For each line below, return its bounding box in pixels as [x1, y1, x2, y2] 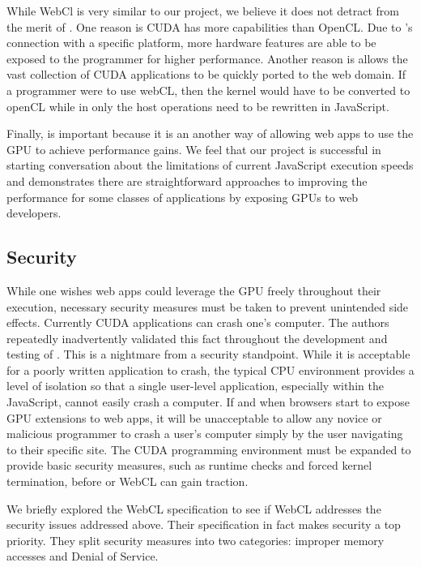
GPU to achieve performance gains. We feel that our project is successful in [6, 140, 381, 157]
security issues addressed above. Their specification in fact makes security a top [6, 516, 401, 533]
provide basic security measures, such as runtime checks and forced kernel [6, 457, 372, 474]
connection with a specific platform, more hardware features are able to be [6, 34, 376, 51]
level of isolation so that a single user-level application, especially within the [6, 377, 384, 394]
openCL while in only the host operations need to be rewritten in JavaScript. [6, 97, 389, 114]
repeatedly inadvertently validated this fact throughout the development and [6, 329, 388, 346]
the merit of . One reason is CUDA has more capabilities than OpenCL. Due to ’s [6, 18, 413, 35]
